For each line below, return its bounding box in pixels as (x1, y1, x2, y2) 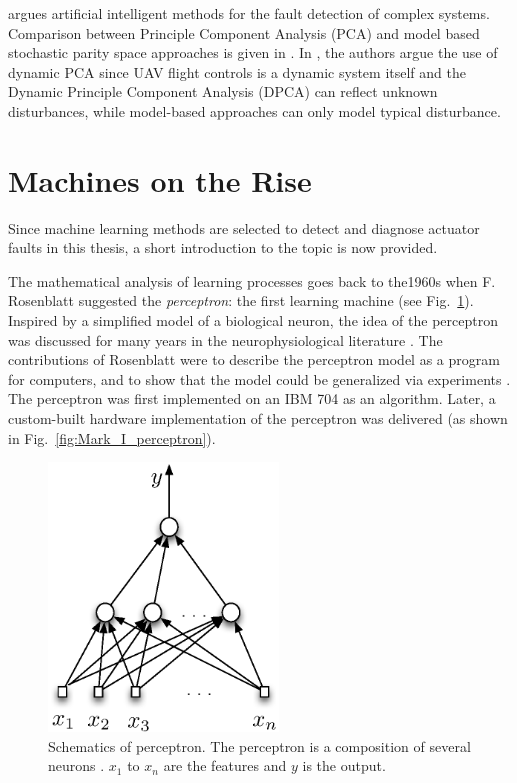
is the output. (302, 755, 386, 776)
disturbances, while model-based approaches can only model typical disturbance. (8, 100, 501, 121)
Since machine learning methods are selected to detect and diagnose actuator (8, 217, 480, 238)
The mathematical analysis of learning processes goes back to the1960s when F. (8, 270, 496, 291)
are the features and (163, 755, 287, 776)
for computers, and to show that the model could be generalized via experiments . (8, 368, 511, 389)
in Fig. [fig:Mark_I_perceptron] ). (8, 427, 216, 448)
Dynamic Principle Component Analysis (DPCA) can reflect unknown (8, 81, 438, 102)
